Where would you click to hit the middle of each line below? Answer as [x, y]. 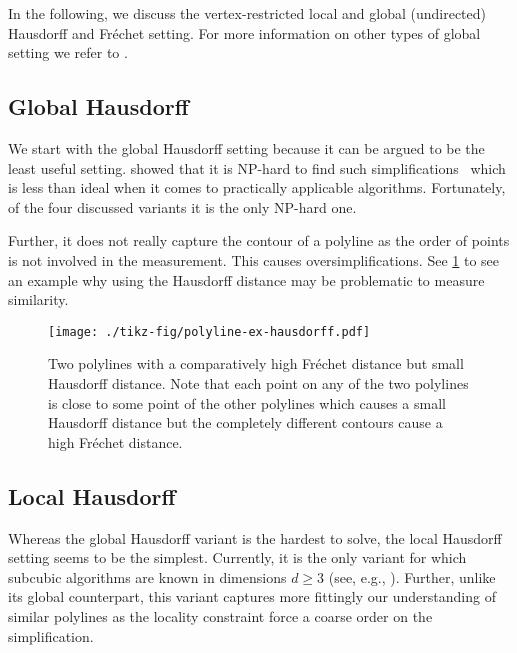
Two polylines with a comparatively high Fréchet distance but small [256, 363]
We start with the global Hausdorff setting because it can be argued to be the [246, 147]
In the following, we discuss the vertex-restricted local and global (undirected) [247, 13]
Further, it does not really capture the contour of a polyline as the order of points [259, 240]
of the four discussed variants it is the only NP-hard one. [182, 206]
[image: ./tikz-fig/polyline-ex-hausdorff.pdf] [209, 331]
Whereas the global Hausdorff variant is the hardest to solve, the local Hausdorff [255, 537]
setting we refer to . [68, 52]
